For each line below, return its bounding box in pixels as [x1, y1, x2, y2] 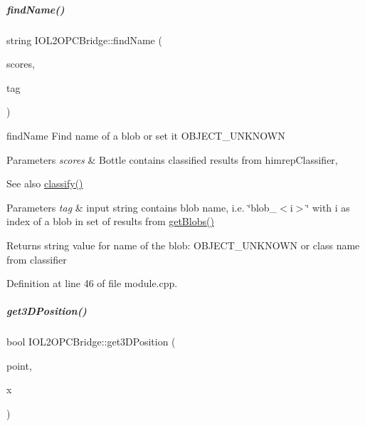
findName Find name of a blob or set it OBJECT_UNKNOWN [6, 128, 285, 142]
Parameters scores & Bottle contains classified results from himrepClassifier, [6, 152, 338, 167]
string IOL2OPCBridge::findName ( [6, 32, 162, 47]
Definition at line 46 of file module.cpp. [6, 276, 178, 291]
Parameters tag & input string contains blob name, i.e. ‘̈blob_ [6, 199, 277, 214]
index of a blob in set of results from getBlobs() [6, 214, 214, 229]
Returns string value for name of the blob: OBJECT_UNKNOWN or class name [6, 237, 360, 252]
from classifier [6, 251, 67, 266]
